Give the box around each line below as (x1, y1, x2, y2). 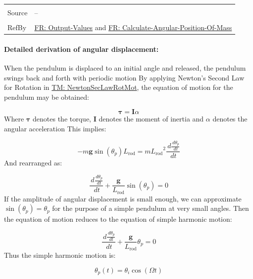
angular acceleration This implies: (4, 123, 106, 133)
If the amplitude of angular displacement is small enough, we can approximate (4, 193, 242, 203)
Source (7, 7, 28, 17)
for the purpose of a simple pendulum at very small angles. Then (52, 203, 249, 213)
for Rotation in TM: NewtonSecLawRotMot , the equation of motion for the (4, 82, 233, 92)
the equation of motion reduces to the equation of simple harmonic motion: (4, 214, 232, 224)
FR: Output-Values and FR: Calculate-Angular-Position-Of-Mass (34, 22, 232, 33)
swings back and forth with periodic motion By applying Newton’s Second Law (4, 72, 245, 82)
